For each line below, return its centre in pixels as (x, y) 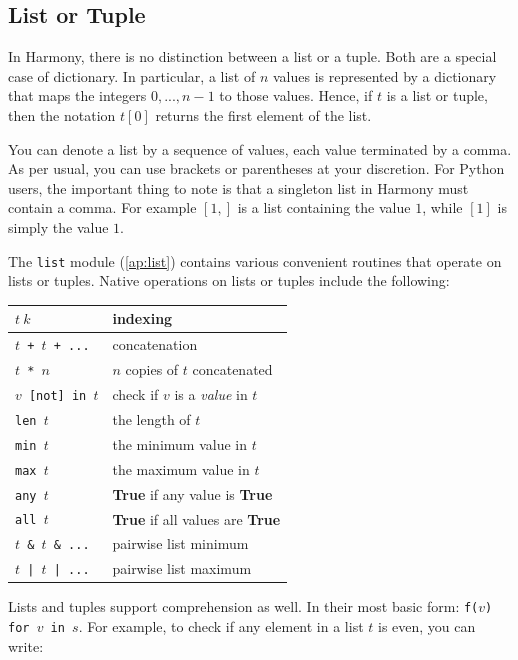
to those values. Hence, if (296, 95)
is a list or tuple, (437, 95)
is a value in (211, 393)
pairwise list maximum (182, 568)
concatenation (155, 344)
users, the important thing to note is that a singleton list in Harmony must (238, 187)
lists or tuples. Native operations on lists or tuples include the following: (229, 280)
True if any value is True (192, 493)
